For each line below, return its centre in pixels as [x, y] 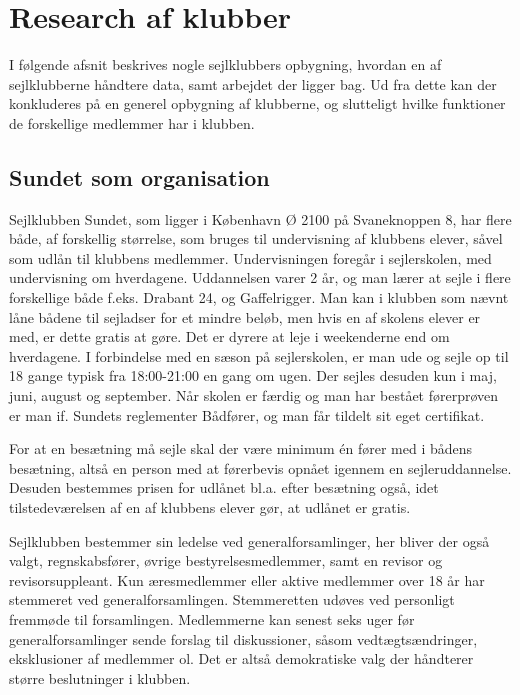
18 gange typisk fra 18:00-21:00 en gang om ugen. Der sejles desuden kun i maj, [253, 375]
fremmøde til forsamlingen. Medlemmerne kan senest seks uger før [212, 618]
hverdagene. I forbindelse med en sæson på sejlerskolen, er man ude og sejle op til [259, 355]
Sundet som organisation [139, 176]
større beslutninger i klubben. [100, 677]
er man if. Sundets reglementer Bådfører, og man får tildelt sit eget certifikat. [247, 414]
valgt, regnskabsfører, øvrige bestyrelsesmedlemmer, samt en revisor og [226, 560]
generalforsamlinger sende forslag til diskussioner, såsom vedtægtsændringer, [243, 638]
